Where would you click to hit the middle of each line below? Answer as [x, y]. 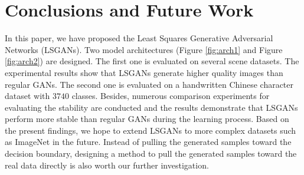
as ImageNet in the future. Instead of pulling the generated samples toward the [148, 142]
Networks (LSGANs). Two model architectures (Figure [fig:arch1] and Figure [144, 49]
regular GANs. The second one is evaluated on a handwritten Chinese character [149, 84]
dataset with [27, 96]
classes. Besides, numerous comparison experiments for [171, 96]
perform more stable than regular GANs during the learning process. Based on [147, 119]
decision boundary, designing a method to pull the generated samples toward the [151, 153]
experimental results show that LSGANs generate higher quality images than [144, 72]
